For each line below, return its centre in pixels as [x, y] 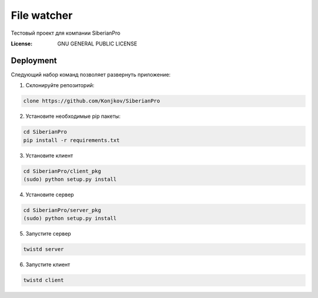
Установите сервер [50, 194]
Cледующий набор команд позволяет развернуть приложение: [91, 74]
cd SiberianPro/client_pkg [62, 171]
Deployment [34, 60]
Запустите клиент [48, 264]
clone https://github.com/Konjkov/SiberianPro [92, 101]
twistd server [44, 249]
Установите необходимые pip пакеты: [73, 116]
